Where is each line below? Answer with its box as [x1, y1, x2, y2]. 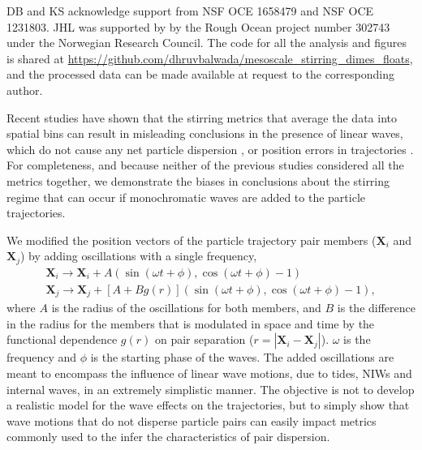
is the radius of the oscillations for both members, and [51, 299, 321, 316]
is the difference [337, 299, 416, 316]
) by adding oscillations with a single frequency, [20, 247, 257, 264]
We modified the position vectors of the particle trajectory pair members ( [6, 231, 377, 248]
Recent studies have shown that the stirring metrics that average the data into [6, 109, 397, 126]
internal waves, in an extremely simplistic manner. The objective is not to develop [6, 380, 415, 397]
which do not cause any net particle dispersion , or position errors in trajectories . [6, 140, 414, 157]
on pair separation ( [154, 331, 254, 348]
